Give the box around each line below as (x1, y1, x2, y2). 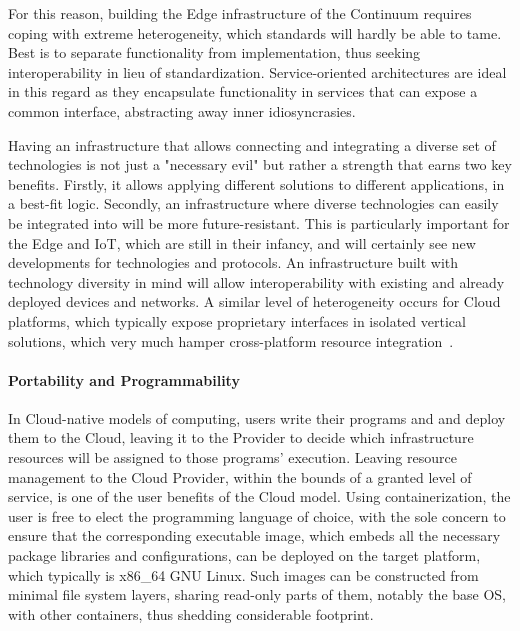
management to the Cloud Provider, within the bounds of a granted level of (8, 466, 472, 487)
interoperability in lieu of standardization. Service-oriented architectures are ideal (8, 61, 507, 82)
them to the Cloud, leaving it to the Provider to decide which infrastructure (8, 427, 474, 448)
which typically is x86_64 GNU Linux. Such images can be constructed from (8, 564, 479, 585)
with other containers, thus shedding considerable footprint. (8, 603, 374, 624)
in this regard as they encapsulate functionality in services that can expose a (8, 81, 478, 102)
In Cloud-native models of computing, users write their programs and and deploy (8, 407, 506, 428)
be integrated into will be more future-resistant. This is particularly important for (8, 212, 510, 233)
